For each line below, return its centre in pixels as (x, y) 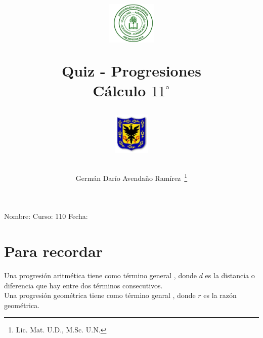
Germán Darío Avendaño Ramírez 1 (131, 177)
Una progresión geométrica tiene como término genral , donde (100, 295)
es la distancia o (230, 275)
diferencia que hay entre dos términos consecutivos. (83, 285)
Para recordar (53, 251)
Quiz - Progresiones (131, 70)
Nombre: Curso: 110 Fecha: (46, 216)
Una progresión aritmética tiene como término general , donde (100, 275)
